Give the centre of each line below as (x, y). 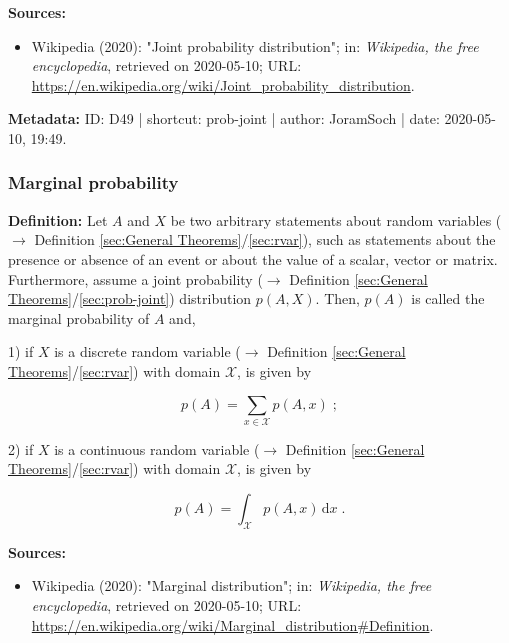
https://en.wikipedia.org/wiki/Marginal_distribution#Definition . (232, 624)
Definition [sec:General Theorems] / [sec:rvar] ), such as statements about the (265, 239)
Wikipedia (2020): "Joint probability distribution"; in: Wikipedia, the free (255, 45)
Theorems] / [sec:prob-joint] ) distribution (130, 298)
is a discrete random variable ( (147, 351)
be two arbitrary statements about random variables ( (336, 219)
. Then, (337, 298)
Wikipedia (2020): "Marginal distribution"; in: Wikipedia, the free (231, 585)
